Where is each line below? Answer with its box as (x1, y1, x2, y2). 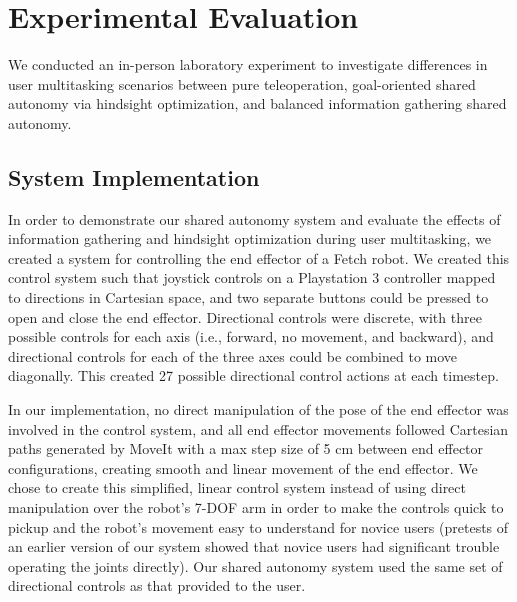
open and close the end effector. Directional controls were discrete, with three (8, 306, 482, 327)
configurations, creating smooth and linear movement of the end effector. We (8, 457, 478, 478)
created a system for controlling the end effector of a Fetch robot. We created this (8, 247, 510, 268)
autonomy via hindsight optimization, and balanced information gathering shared (8, 93, 507, 114)
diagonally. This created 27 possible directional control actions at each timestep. (8, 365, 499, 386)
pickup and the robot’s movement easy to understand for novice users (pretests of (8, 516, 509, 537)
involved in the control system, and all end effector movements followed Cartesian (8, 418, 509, 439)
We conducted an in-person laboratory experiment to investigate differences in (8, 54, 488, 75)
